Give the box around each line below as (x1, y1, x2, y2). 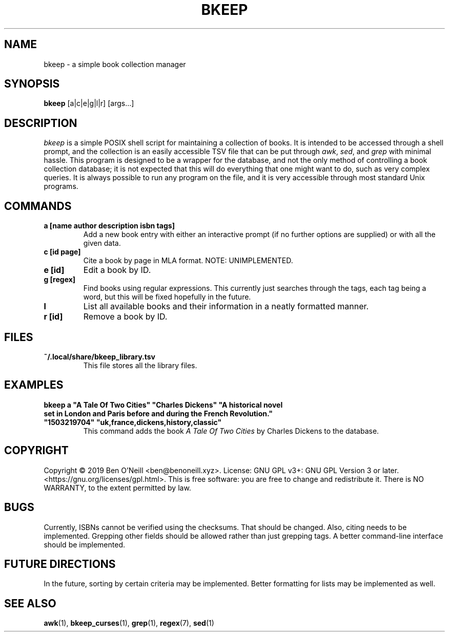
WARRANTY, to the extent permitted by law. (44, 483, 191, 492)
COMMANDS (4, 199, 72, 213)
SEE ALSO (4, 597, 56, 610)
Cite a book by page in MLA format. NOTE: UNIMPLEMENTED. (83, 256, 293, 265)
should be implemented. (44, 540, 125, 549)
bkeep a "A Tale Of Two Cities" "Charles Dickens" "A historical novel (44, 400, 283, 409)
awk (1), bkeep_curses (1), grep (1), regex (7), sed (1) (44, 619, 214, 628)
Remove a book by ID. (83, 311, 168, 322)
